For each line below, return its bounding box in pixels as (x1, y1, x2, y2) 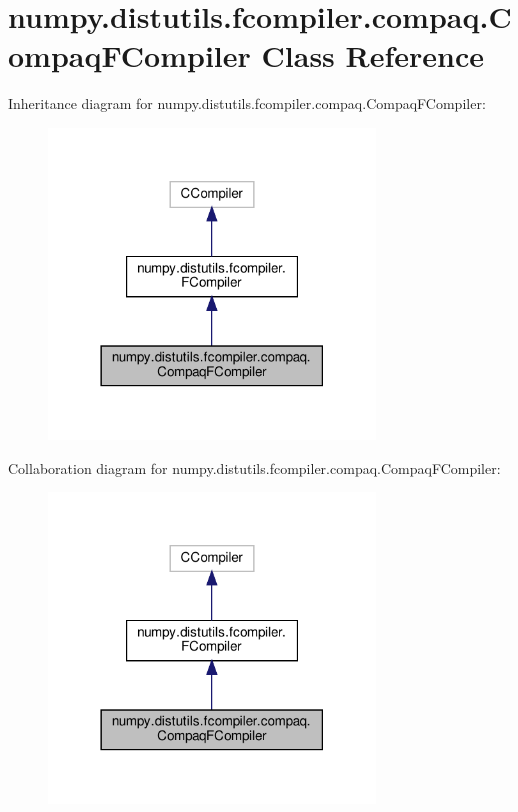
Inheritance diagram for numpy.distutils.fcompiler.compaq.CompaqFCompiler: (8, 93, 486, 114)
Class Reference (261, 35, 485, 76)
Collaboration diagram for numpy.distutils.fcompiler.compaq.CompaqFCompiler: (8, 457, 501, 478)
